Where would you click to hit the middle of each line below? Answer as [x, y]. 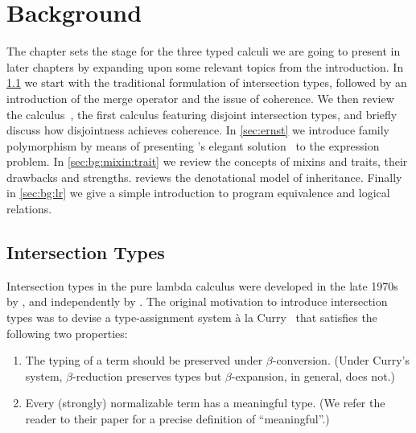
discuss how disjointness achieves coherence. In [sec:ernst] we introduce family [198, 130]
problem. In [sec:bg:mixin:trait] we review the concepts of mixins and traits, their [207, 161]
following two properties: [67, 333]
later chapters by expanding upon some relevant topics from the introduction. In [205, 66]
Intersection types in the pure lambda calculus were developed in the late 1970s [202, 285]
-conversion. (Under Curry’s [341, 360]
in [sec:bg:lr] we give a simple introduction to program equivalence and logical [198, 193]
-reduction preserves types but [147, 375]
